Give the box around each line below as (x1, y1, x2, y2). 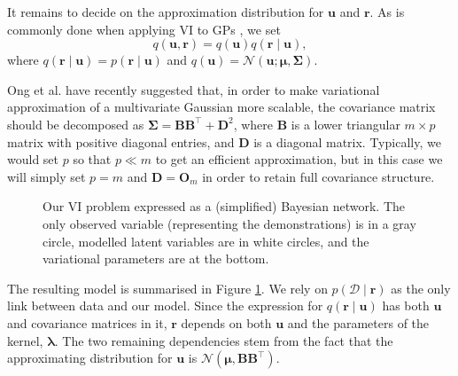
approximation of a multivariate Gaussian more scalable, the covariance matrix (7, 98, 436, 116)
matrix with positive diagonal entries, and (7, 132, 235, 151)
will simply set (7, 167, 86, 185)
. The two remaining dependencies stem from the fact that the (54, 331, 393, 349)
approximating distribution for (7, 349, 173, 367)
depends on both (181, 313, 272, 332)
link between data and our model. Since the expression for (7, 296, 323, 315)
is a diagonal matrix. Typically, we (253, 132, 441, 151)
